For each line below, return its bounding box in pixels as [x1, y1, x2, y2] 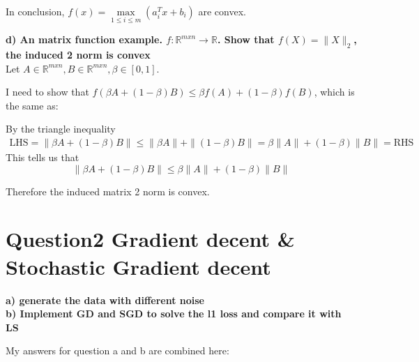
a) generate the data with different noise [6, 292, 204, 307]
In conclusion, [6, 4, 65, 18]
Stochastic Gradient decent [6, 252, 271, 280]
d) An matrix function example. [6, 32, 162, 47]
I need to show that [6, 84, 89, 99]
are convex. [198, 4, 246, 18]
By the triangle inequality [6, 121, 116, 136]
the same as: [6, 98, 59, 112]
